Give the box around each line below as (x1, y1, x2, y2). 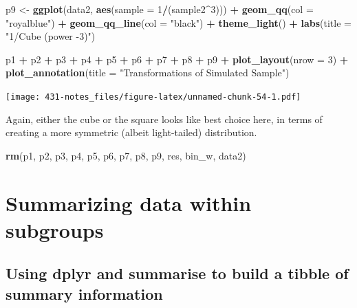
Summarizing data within (6, 188, 252, 217)
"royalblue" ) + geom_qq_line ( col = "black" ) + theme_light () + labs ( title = (6, 15, 351, 30)
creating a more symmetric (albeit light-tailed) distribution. (6, 125, 257, 140)
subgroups (6, 215, 104, 243)
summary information (6, 283, 163, 304)
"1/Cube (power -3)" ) (6, 29, 96, 43)
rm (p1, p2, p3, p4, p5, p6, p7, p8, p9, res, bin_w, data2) (6, 148, 246, 162)
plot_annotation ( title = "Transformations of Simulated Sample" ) (6, 65, 290, 80)
